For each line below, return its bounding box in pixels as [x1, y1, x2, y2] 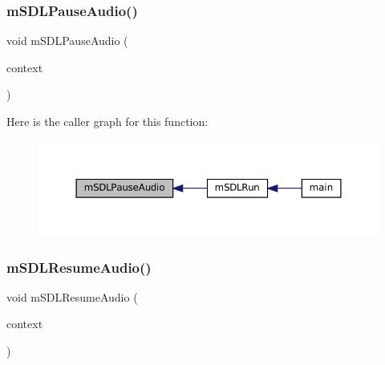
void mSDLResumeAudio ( [6, 288, 138, 305]
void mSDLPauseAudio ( [6, 32, 128, 49]
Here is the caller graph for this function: [6, 113, 209, 129]
